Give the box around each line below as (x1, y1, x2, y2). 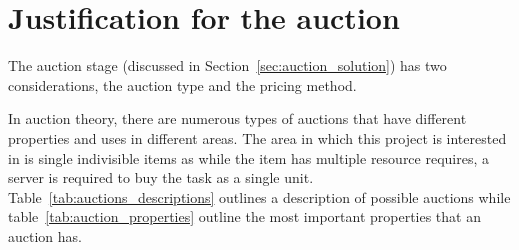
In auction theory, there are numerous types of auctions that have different (8, 108, 467, 129)
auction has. (8, 225, 82, 246)
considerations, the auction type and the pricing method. (8, 74, 357, 95)
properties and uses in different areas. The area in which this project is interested (8, 127, 507, 148)
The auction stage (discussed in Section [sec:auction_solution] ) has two (8, 55, 447, 76)
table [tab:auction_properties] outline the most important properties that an (8, 206, 481, 227)
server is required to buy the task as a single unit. (8, 167, 314, 188)
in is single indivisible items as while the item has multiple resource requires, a (8, 147, 490, 168)
